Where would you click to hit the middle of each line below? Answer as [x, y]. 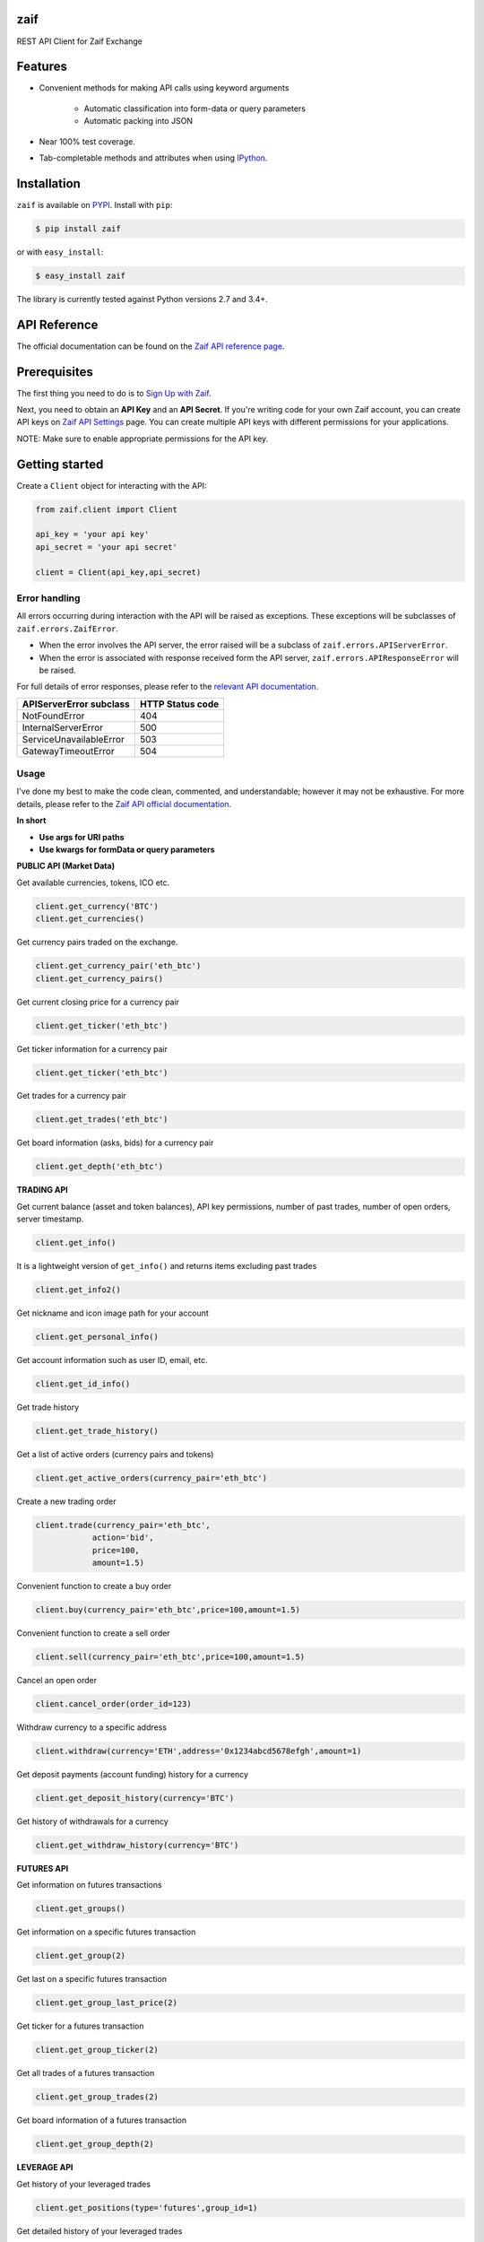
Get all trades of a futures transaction [86, 2073]
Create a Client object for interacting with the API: [112, 485]
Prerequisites [55, 372]
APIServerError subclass [76, 704]
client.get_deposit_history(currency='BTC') [135, 1799]
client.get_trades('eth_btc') [102, 1120]
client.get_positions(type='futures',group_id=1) [147, 2207]
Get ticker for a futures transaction [80, 2026]
